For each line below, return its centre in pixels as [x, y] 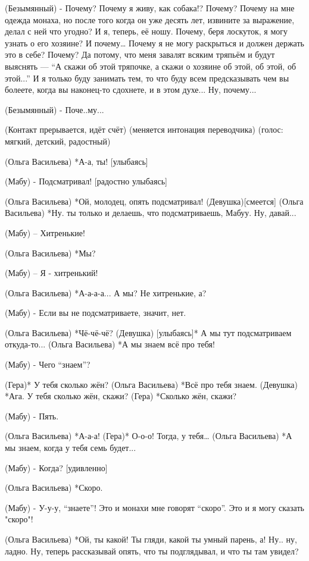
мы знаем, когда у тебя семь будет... [71, 448]
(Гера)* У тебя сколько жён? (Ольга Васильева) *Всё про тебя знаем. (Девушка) [152, 384]
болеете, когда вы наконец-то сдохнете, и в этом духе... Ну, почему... [131, 90]
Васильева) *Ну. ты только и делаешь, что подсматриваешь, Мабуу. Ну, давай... [151, 213]
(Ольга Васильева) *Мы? [50, 253]
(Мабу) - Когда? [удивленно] [56, 467]
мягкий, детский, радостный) [58, 141]
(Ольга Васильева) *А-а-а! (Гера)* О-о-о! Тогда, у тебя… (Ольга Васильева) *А [149, 436]
